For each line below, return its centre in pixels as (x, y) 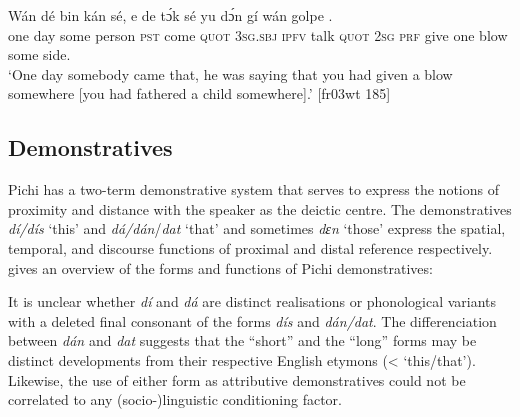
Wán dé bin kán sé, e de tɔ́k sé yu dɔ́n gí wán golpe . (170, 15)
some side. (39, 54)
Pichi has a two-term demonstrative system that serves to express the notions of (253, 189)
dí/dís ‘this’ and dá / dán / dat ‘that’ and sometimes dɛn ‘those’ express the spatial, (257, 228)
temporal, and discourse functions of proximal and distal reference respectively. (250, 247)
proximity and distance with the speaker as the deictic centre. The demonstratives (260, 208)
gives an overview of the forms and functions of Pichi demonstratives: (220, 267)
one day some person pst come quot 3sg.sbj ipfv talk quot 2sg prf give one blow (258, 34)
